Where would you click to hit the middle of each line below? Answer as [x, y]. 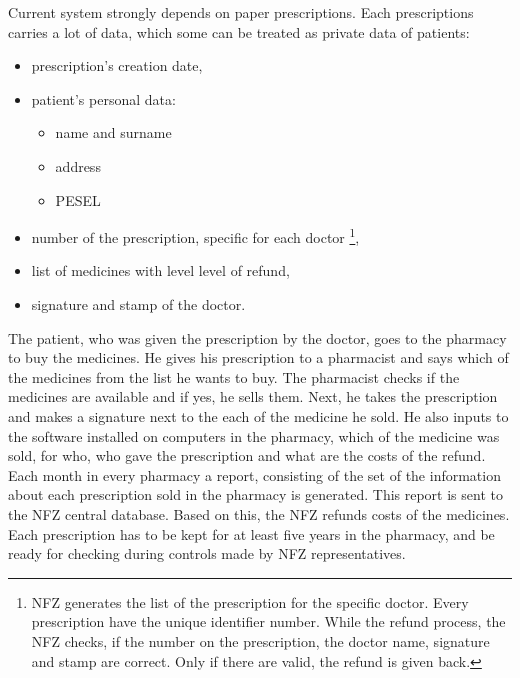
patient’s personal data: [103, 98]
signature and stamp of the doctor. [138, 304]
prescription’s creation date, [117, 65]
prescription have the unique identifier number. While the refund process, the [268, 621]
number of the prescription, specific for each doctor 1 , [195, 235]
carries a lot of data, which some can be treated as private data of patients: [239, 31]
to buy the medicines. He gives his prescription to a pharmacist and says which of [258, 357]
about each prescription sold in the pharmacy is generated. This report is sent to [255, 494]
